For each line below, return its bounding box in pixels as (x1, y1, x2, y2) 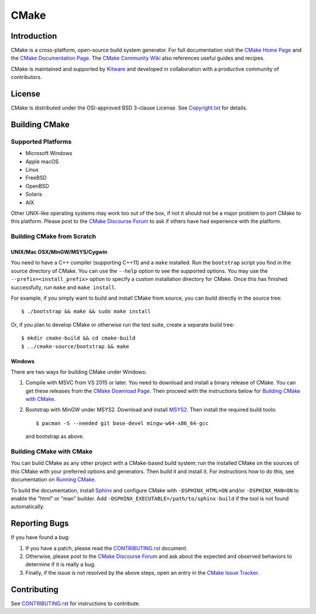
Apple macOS (25, 158, 59, 165)
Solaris (25, 191, 42, 198)
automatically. (11, 503, 45, 510)
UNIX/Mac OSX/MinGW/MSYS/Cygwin (11, 248, 108, 255)
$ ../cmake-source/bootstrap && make (21, 343, 130, 349)
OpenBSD (25, 182, 49, 190)
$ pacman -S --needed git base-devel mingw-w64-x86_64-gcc (36, 420, 209, 427)
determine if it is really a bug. (25, 561, 96, 568)
